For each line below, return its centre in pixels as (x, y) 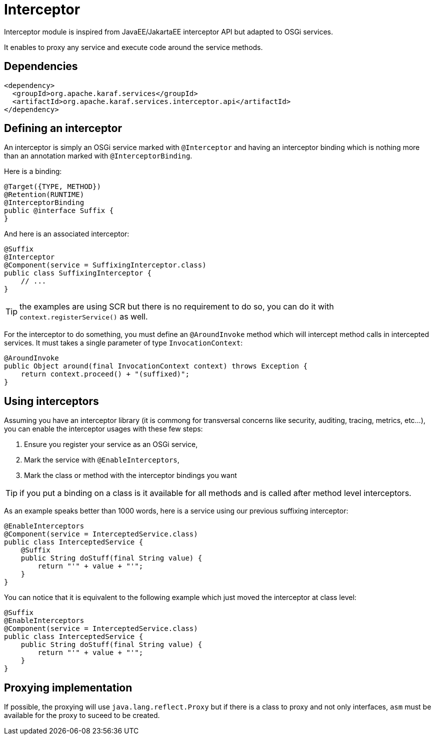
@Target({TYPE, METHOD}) (52, 187)
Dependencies (41, 66)
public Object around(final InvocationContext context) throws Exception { (156, 366)
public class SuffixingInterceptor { (78, 273)
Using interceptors (51, 401)
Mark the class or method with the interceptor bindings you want (130, 475)
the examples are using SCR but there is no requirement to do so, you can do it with (177, 307)
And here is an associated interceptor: (67, 234)
